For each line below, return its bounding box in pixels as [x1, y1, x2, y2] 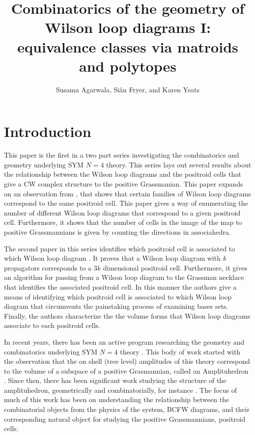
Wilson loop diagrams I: [44, 17, 211, 37]
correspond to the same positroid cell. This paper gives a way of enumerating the [4, 198, 248, 208]
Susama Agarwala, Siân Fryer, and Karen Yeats [56, 84, 200, 94]
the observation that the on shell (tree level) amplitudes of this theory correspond [4, 356, 250, 366]
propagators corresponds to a [4, 262, 92, 272]
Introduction [4, 121, 91, 141]
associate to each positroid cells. [4, 320, 100, 330]
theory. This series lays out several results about [106, 159, 252, 169]
